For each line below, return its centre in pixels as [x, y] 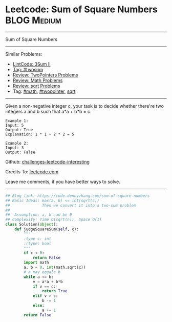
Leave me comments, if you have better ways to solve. [63, 182]
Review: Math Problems [38, 80]
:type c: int [38, 239]
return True [55, 291]
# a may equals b [42, 272]
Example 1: [17, 121]
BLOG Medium [33, 20]
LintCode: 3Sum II [31, 64]
